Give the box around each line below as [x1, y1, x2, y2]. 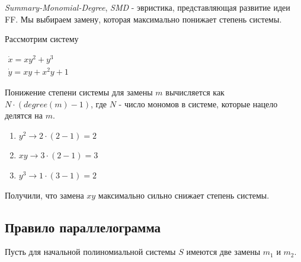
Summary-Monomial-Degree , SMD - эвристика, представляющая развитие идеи [5, 1, 290, 13]
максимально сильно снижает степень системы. [98, 188, 270, 201]
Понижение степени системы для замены [5, 86, 153, 98]
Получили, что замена [5, 188, 84, 201]
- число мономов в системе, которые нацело [119, 97, 278, 110]
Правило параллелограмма [5, 218, 161, 236]
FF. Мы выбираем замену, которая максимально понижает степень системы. [5, 12, 282, 25]
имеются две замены [186, 245, 261, 258]
